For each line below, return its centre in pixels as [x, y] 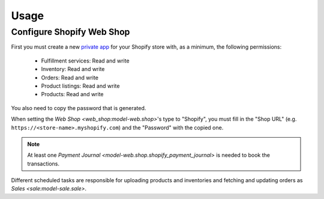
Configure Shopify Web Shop [70, 32]
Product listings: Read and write [80, 86]
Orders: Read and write [70, 78]
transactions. [43, 164]
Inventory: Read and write [73, 69]
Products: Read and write [73, 94]
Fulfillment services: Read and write [85, 61]
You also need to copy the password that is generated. [79, 108]
